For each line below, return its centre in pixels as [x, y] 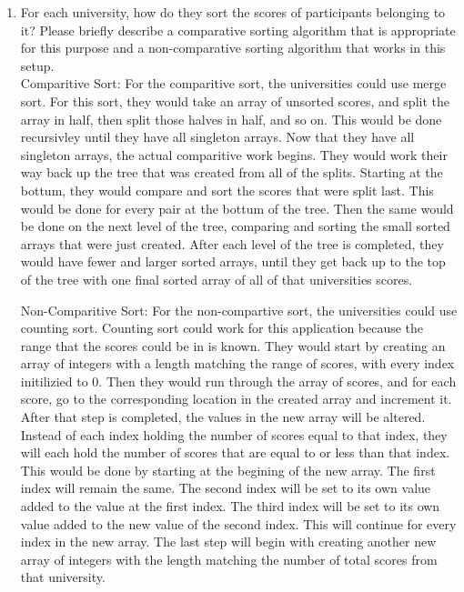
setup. [37, 65]
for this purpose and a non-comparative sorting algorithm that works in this [233, 48]
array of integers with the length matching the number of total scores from [229, 559]
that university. [63, 577]
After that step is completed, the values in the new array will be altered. [223, 417]
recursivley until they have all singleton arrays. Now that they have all [217, 137]
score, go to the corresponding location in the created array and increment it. [236, 399]
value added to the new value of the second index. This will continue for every [238, 523]
